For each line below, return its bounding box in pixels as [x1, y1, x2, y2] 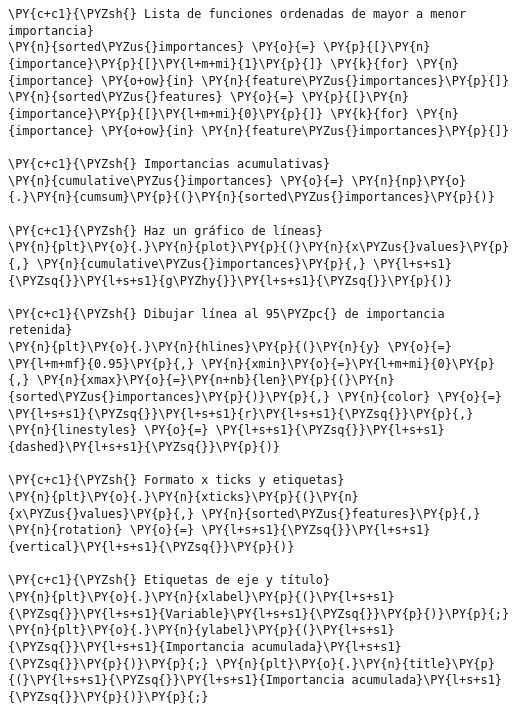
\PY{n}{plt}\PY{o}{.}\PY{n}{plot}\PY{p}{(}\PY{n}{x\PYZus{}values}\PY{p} [8, 240, 510, 255]
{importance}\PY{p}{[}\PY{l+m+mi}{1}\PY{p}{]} [8, 56, 323, 71]
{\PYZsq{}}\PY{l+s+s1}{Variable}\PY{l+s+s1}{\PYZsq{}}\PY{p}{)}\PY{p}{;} [8, 606, 510, 621]
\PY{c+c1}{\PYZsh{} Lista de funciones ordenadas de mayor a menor [8, 7, 467, 21]
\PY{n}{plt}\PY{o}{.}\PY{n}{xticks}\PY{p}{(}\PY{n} [8, 490, 359, 505]
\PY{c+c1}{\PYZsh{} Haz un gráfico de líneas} [8, 223, 323, 238]
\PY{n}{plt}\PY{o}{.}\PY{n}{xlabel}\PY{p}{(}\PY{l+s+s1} [8, 589, 395, 604]
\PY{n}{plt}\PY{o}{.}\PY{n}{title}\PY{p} [215, 656, 495, 671]
